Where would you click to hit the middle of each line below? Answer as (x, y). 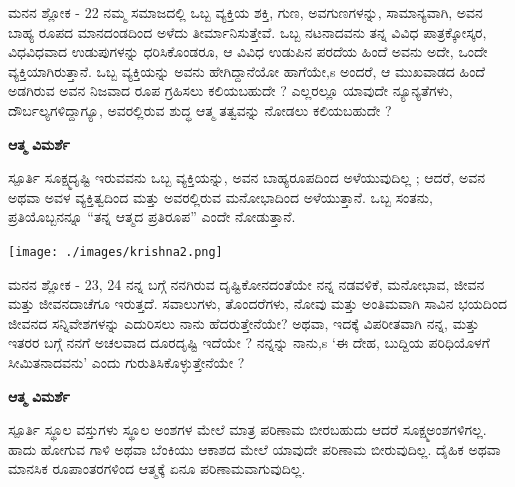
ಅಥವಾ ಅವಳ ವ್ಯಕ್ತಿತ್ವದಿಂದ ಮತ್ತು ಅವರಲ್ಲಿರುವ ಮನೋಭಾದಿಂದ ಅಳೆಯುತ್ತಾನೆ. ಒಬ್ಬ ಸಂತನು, (220, 196)
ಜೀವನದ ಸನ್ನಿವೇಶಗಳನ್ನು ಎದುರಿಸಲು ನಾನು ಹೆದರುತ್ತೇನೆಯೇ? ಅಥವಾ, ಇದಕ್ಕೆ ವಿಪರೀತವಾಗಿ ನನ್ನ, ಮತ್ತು (244, 322)
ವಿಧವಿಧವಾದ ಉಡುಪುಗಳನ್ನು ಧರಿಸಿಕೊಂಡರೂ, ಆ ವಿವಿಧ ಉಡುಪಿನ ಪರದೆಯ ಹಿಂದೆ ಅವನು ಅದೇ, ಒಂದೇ (248, 51)
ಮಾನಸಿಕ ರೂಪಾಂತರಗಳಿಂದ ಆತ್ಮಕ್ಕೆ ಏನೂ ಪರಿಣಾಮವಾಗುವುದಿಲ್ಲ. (157, 468)
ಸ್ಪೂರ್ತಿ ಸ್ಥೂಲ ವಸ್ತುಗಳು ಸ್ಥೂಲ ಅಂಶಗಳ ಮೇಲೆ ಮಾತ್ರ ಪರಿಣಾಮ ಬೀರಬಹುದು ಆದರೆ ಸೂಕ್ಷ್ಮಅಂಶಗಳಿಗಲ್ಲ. (247, 429)
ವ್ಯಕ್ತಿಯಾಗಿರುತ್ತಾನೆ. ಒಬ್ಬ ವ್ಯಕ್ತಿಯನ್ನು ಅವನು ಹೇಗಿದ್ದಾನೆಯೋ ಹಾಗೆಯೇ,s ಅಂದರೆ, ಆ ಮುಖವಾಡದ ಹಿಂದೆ (246, 70)
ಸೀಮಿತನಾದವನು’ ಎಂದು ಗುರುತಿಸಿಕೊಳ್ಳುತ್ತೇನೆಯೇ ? (126, 361)
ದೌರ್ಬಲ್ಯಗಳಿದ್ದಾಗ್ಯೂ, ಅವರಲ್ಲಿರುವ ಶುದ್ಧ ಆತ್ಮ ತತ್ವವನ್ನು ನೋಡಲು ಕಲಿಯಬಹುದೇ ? (200, 109)
